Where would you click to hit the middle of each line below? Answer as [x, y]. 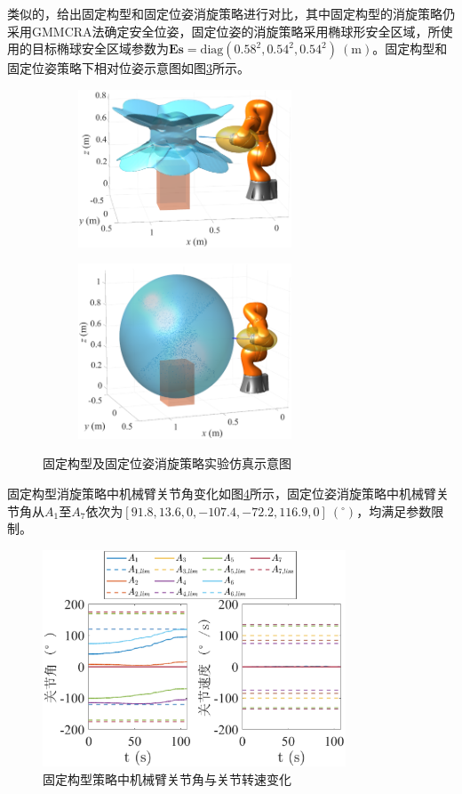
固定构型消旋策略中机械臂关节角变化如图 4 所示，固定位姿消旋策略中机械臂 [222, 493]
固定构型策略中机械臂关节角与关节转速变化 [167, 778]
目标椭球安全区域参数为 [100, 49]
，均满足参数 [394, 510]
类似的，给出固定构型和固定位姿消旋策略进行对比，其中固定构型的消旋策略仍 [231, 13]
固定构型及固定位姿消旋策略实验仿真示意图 [167, 463]
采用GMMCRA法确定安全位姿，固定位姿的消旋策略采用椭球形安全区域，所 [224, 31]
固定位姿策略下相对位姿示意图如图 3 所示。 [128, 68]
